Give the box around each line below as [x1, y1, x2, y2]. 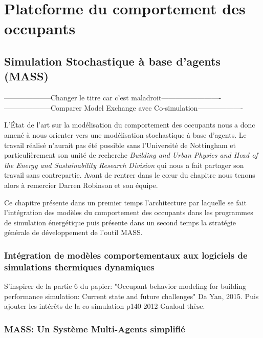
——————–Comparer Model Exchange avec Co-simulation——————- [4, 102, 243, 113]
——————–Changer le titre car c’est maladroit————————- [4, 92, 222, 103]
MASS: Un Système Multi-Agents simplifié [4, 322, 185, 335]
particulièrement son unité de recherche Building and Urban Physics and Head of [4, 150, 258, 160]
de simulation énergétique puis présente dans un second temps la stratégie [4, 217, 236, 227]
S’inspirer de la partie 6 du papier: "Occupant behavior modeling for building [4, 281, 247, 291]
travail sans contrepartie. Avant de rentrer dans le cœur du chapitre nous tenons [4, 170, 255, 180]
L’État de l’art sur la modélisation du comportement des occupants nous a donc [4, 119, 255, 130]
